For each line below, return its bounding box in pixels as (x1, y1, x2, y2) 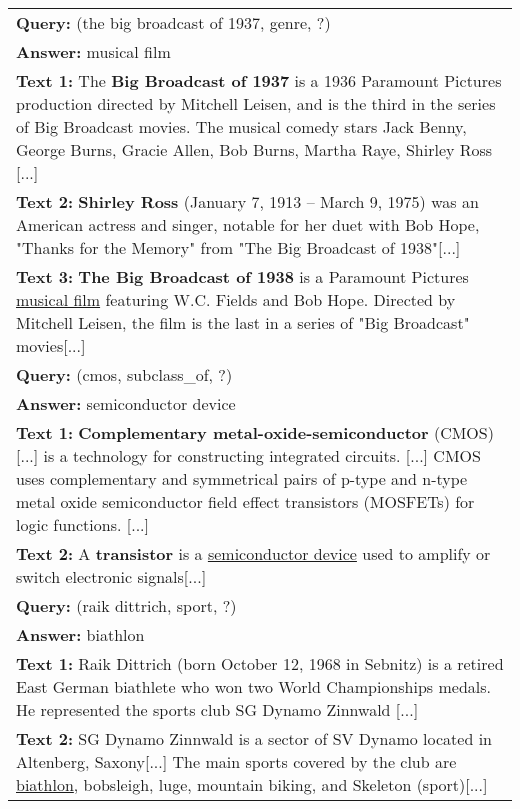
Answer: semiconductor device (16, 392, 236, 415)
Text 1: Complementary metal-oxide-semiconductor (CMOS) (16, 421, 494, 444)
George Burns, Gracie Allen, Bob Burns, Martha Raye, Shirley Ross (16, 138, 493, 161)
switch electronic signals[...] (16, 565, 207, 588)
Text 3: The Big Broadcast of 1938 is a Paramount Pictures (16, 265, 469, 288)
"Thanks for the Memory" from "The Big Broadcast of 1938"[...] (16, 236, 461, 259)
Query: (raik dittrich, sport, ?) (16, 594, 237, 617)
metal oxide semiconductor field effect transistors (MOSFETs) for (16, 490, 475, 513)
